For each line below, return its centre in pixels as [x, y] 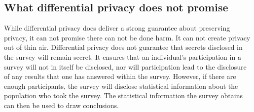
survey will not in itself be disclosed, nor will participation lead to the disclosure [125, 66]
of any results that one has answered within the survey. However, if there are [120, 76]
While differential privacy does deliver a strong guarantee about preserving [117, 28]
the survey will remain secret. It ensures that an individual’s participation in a [123, 56]
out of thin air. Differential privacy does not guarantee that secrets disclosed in [123, 47]
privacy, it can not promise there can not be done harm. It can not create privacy [127, 37]
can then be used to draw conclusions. [61, 105]
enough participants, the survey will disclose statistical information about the [121, 86]
